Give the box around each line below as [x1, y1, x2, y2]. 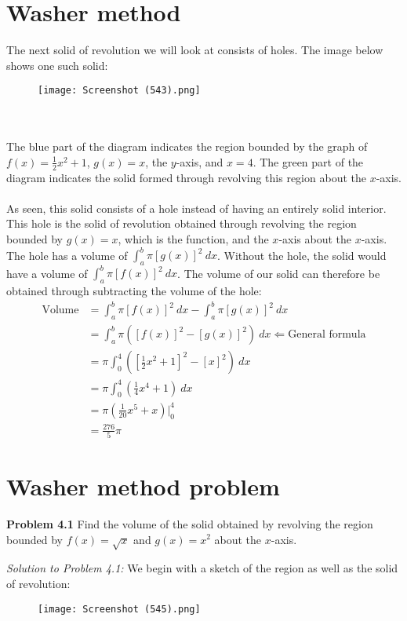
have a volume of [6, 265, 88, 281]
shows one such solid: [6, 57, 108, 73]
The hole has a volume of [6, 247, 128, 263]
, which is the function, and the [118, 230, 269, 247]
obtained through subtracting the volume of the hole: [6, 283, 262, 299]
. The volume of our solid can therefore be [177, 265, 380, 281]
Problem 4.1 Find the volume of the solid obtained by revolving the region [6, 515, 373, 532]
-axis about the [278, 230, 352, 247]
